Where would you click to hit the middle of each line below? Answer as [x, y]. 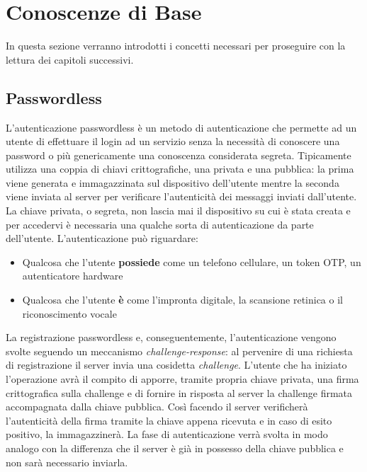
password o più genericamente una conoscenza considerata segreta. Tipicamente [179, 155]
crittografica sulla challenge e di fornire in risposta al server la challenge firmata [179, 392]
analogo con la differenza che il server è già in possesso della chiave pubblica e [175, 448]
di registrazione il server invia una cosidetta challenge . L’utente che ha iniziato [176, 365]
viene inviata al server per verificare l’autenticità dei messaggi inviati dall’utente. [181, 196]
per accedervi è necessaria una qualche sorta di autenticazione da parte [160, 224]
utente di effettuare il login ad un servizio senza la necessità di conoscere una [173, 141]
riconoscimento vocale [69, 313]
